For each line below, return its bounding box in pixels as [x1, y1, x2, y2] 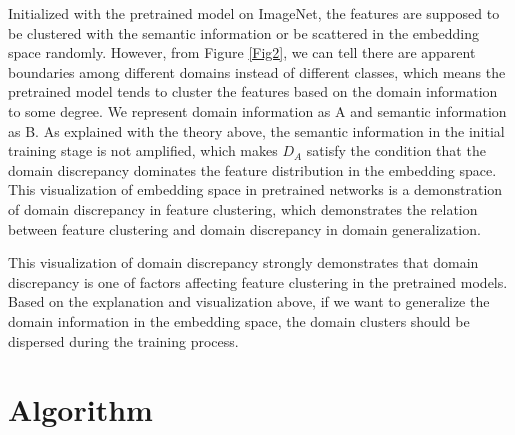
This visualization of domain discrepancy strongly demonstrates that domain [8, 252, 479, 273]
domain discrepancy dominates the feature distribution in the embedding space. [8, 159, 497, 180]
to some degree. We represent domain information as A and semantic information [8, 100, 507, 121]
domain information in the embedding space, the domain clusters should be [8, 310, 470, 331]
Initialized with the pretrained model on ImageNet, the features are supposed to [8, 3, 500, 23]
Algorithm [8, 389, 153, 430]
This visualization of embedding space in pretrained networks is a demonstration [8, 179, 503, 200]
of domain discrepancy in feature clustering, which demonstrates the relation [8, 198, 478, 219]
